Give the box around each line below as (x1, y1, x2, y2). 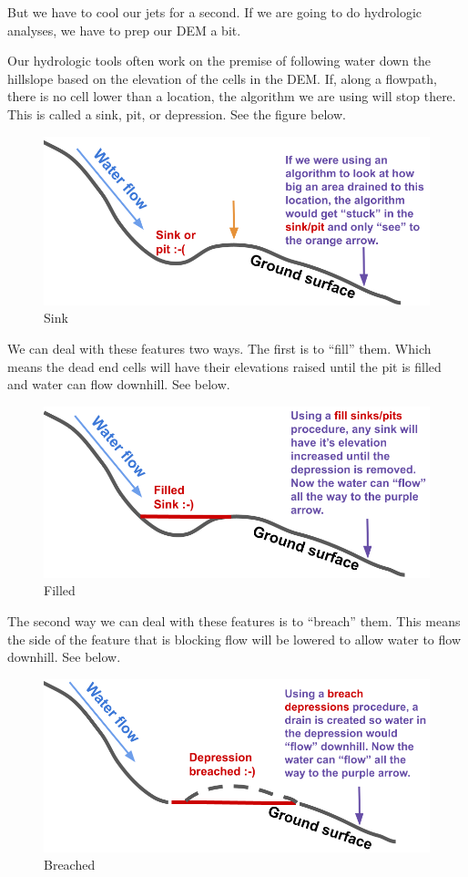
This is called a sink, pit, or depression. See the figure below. (7, 104, 346, 123)
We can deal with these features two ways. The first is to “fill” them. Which (7, 338, 432, 357)
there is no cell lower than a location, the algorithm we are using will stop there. (7, 87, 456, 106)
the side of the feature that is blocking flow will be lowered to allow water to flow (7, 629, 462, 648)
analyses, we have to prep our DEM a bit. (7, 20, 241, 39)
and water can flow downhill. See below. (7, 375, 230, 394)
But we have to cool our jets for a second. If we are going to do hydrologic (7, 3, 422, 21)
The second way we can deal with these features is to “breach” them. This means (7, 612, 461, 631)
